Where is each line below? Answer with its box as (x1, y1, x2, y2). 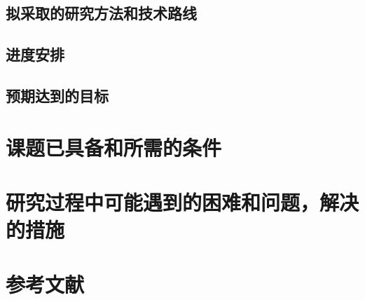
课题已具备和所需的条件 (6, 132, 222, 161)
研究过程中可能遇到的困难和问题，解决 (6, 187, 359, 216)
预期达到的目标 (6, 84, 109, 106)
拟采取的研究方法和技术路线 (6, 2, 197, 24)
